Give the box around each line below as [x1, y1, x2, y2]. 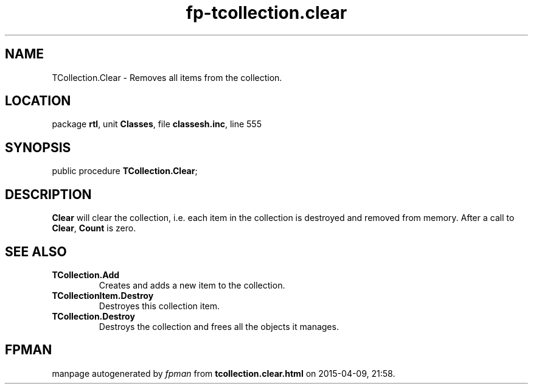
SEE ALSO [5, 244, 67, 259]
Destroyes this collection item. [99, 300, 220, 311]
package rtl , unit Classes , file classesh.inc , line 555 [52, 119, 262, 130]
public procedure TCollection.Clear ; [52, 166, 198, 177]
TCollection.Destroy [52, 310, 135, 321]
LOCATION [5, 93, 71, 109]
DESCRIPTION [5, 186, 92, 202]
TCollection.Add [52, 269, 120, 280]
